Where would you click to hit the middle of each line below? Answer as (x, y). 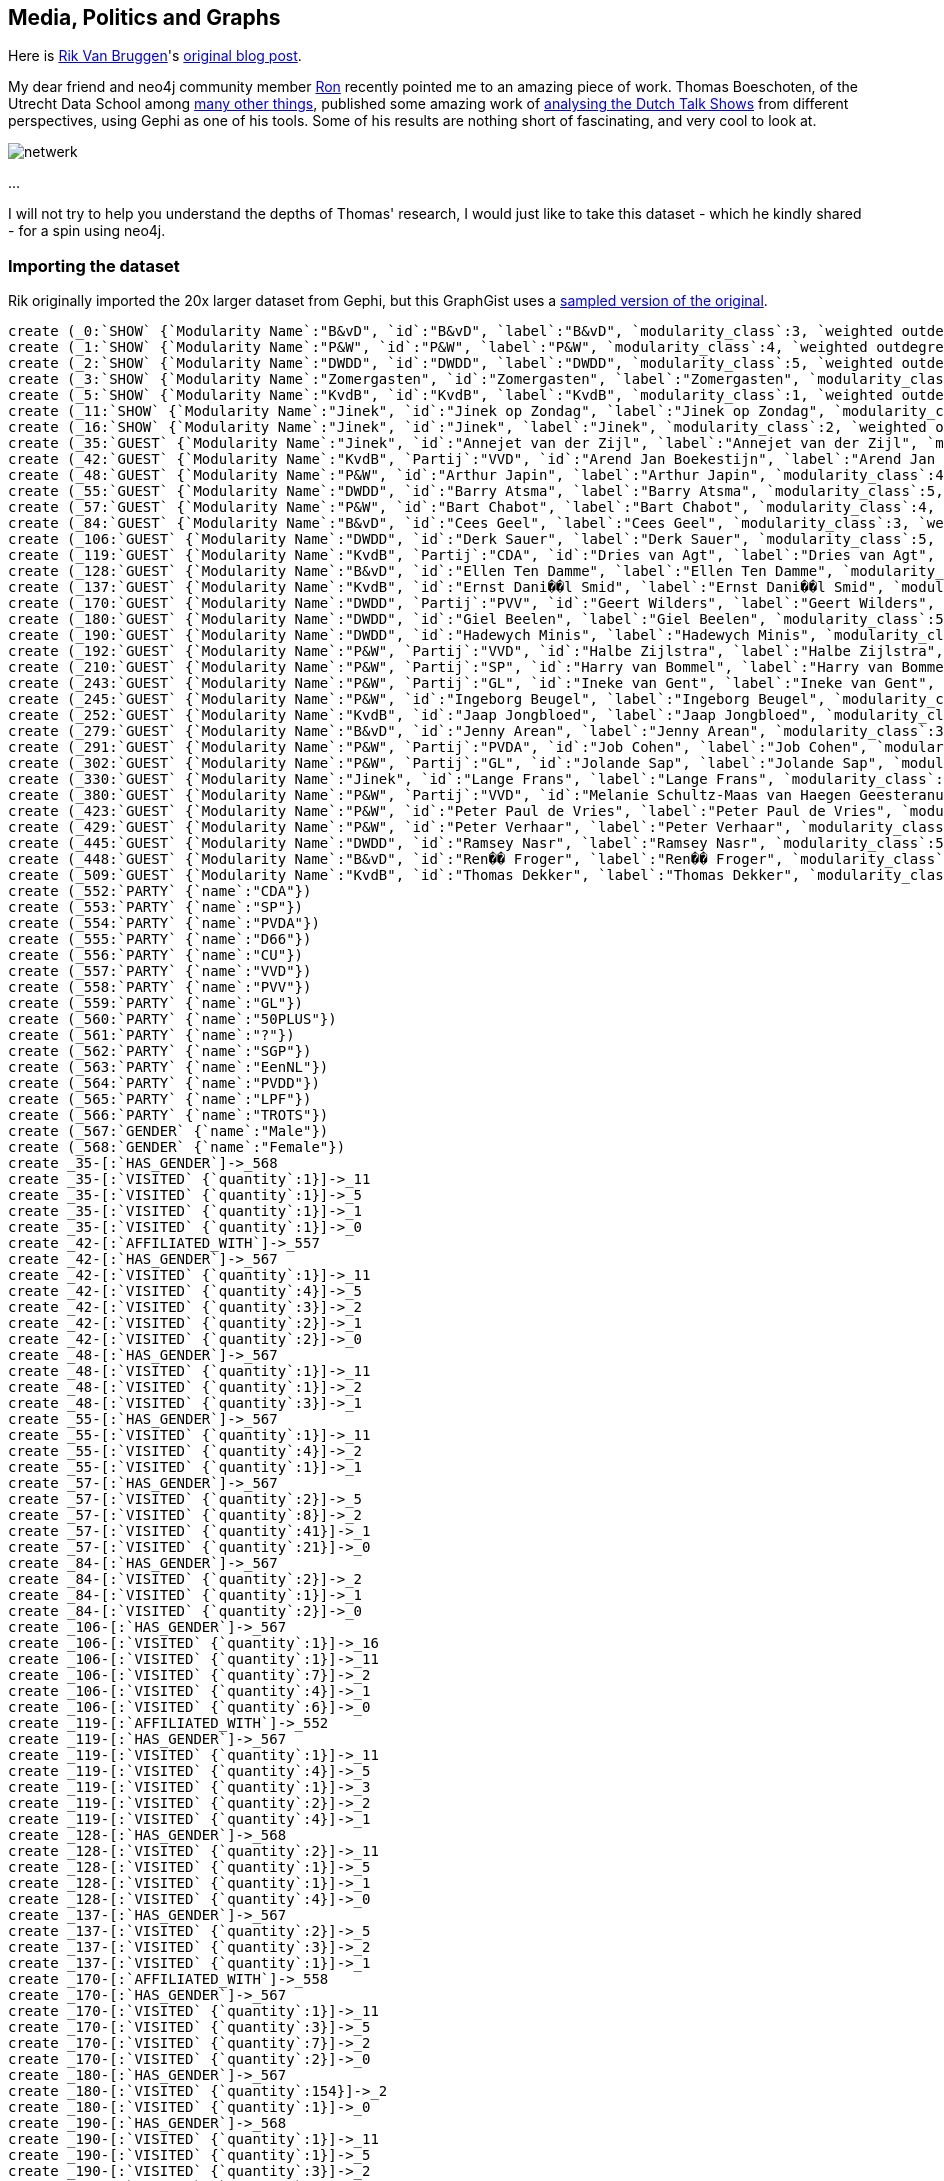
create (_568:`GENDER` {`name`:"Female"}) (177, 1147)
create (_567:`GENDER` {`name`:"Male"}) (168, 1131)
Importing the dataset (94, 265)
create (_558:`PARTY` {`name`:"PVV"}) (160, 987)
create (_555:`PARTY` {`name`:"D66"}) (160, 939)
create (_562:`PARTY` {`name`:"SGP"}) (160, 1051)
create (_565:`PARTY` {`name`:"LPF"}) (160, 1099)
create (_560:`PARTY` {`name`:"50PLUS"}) (172, 1019)
